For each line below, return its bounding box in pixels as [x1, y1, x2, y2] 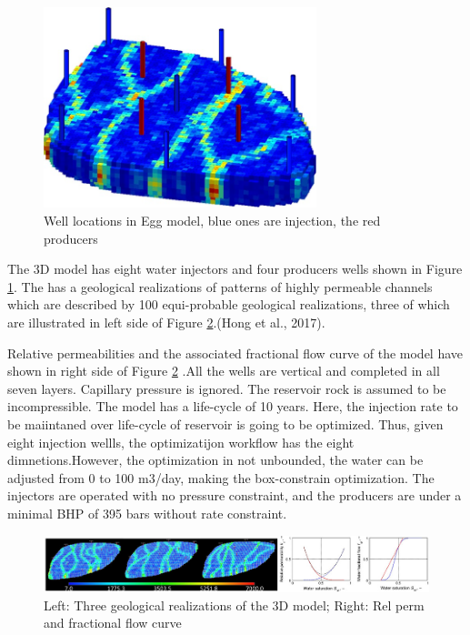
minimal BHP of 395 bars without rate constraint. [7, 503, 287, 522]
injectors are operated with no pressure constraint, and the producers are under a [7, 486, 462, 505]
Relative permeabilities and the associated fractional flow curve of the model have [7, 343, 464, 362]
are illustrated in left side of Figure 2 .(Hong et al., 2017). [7, 312, 325, 331]
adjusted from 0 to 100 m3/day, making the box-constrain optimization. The [7, 468, 435, 487]
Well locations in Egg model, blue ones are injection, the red [44, 211, 381, 229]
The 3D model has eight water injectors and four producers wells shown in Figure [7, 259, 463, 278]
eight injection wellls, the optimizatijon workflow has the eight [7, 432, 355, 451]
